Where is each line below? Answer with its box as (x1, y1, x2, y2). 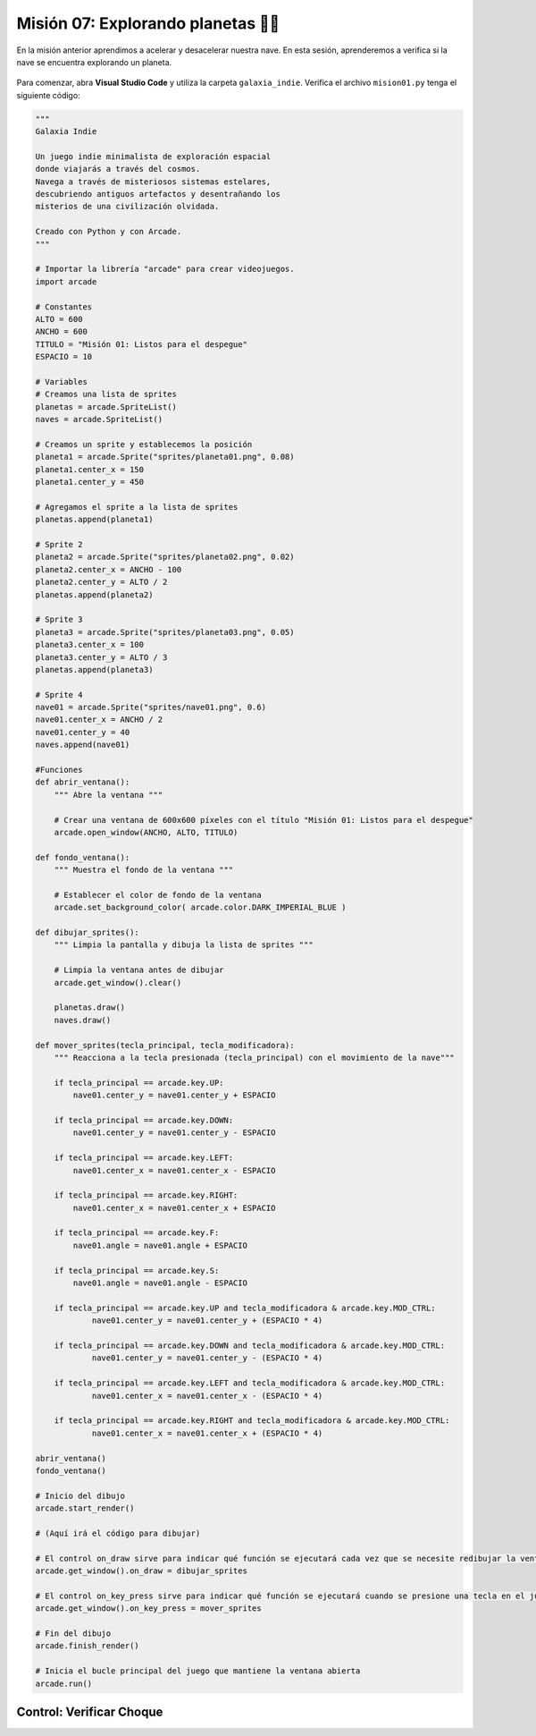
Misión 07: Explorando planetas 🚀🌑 (16, 13, 281, 33)
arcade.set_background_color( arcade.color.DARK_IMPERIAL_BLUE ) (54, 902, 347, 912)
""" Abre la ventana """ (54, 790, 163, 800)
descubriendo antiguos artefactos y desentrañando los (35, 189, 281, 199)
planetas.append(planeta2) (35, 589, 154, 599)
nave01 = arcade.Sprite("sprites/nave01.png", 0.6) (35, 702, 267, 713)
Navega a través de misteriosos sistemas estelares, (35, 176, 272, 187)
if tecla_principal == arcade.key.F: (54, 1228, 220, 1238)
